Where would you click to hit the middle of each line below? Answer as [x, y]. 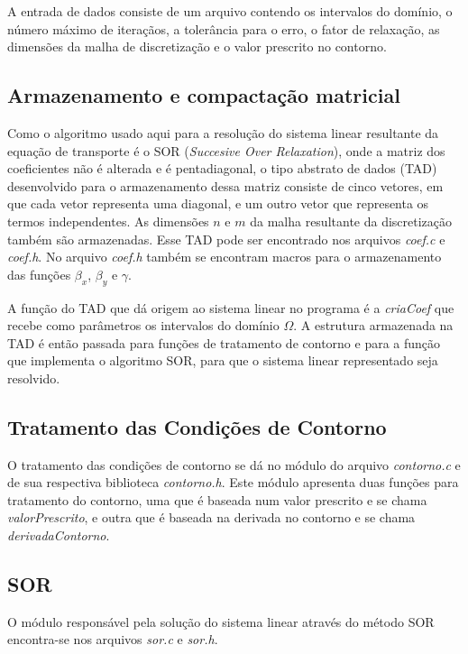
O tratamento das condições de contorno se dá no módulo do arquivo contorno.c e [234, 464]
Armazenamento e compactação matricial [204, 95]
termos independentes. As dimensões [108, 221]
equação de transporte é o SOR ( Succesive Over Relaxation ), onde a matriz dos [226, 150]
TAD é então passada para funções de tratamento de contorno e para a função [224, 342]
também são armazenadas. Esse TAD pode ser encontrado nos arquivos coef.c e [226, 239]
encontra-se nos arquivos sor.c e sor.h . [113, 639]
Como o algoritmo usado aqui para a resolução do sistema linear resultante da [223, 132]
